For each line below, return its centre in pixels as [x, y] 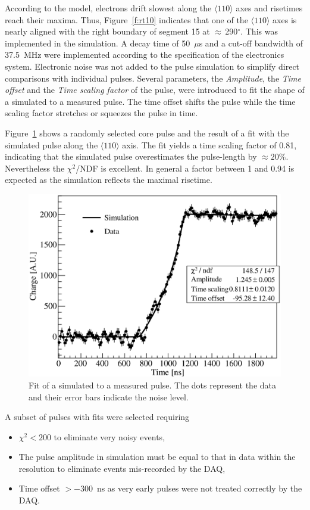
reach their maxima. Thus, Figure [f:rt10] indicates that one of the [126, 19]
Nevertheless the [35, 168]
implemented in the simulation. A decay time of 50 [98, 43]
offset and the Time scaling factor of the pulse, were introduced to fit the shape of [155, 90]
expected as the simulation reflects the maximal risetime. [109, 180]
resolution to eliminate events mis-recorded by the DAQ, [122, 468]
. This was [259, 31]
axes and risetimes [269, 8]
